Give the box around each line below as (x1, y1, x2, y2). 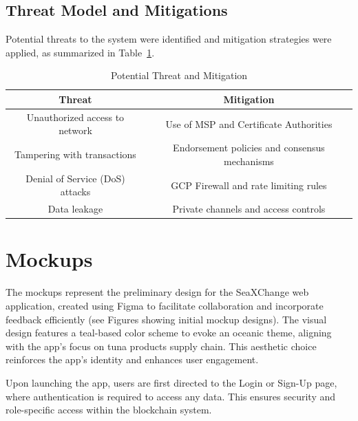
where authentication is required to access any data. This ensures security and (6, 389, 336, 403)
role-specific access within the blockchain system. (6, 402, 212, 417)
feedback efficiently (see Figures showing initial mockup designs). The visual (6, 312, 327, 326)
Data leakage (48, 202, 103, 216)
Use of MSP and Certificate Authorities (165, 116, 333, 131)
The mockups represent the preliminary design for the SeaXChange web (6, 285, 309, 299)
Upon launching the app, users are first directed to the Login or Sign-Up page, (6, 375, 337, 389)
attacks (60, 184, 91, 199)
